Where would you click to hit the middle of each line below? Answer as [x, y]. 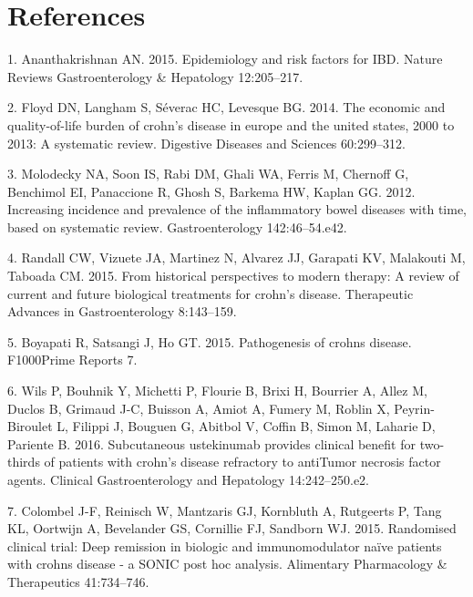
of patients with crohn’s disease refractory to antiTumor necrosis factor [242, 462]
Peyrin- [414, 408]
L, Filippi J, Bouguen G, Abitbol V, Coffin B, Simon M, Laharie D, [246, 426]
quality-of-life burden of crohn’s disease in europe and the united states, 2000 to [231, 124]
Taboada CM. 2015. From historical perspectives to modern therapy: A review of [233, 276]
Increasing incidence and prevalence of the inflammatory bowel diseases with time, [237, 209]
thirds [24, 462]
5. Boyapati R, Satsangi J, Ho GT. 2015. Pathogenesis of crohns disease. [210, 341]
